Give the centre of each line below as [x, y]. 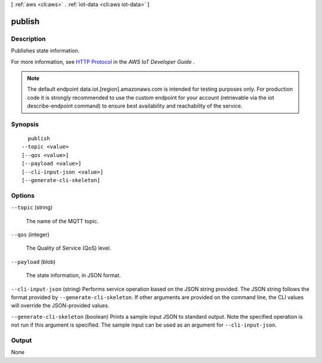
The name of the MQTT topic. [62, 221]
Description [28, 39]
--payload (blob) [33, 262]
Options [23, 195]
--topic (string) [32, 207]
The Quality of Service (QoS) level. [69, 248]
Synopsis [25, 124]
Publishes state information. [45, 51]
